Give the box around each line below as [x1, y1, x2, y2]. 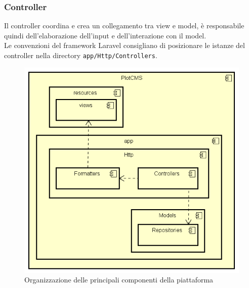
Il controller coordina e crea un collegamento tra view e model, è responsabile [4, 20, 244, 31]
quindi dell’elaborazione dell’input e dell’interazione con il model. [4, 30, 206, 40]
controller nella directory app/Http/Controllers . [4, 50, 157, 60]
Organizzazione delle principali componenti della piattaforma [24, 274, 214, 285]
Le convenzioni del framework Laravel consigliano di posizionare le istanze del [4, 40, 245, 51]
